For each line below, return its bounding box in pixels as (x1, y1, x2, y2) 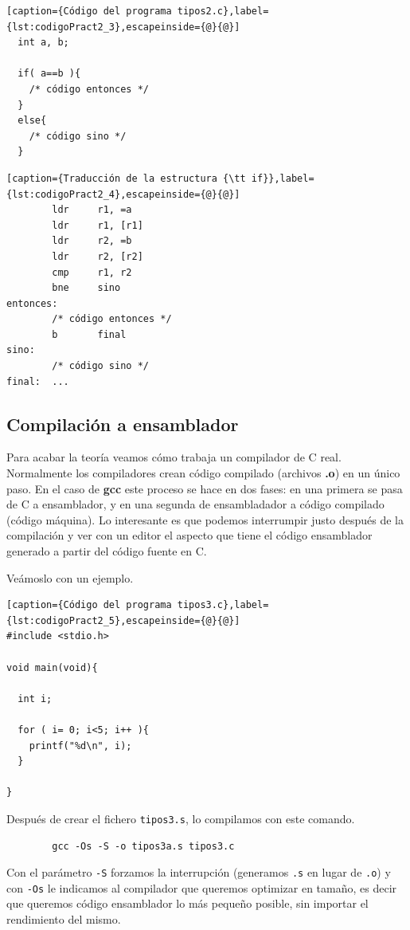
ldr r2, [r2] (52, 250, 143, 262)
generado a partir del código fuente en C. (6, 543, 207, 559)
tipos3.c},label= (177, 599, 269, 611)
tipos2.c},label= (177, 6, 269, 17)
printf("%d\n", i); (29, 740, 132, 751)
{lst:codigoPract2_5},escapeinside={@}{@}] (6, 614, 240, 626)
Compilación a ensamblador (6, 411, 239, 436)
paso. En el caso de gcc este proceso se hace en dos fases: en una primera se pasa (6, 480, 403, 496)
